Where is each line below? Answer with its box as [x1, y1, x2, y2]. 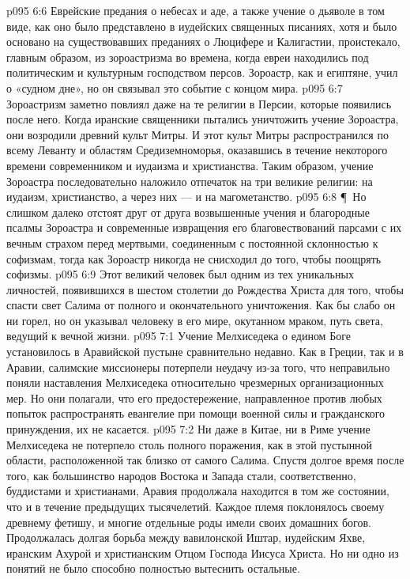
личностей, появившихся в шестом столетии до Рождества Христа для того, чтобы [6, 281, 404, 297]
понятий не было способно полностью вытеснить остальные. [6, 560, 300, 577]
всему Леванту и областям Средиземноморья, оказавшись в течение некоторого [6, 142, 388, 158]
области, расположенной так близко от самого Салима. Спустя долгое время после [6, 452, 404, 468]
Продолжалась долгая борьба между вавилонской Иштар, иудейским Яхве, [6, 529, 366, 546]
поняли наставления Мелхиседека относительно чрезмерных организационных [6, 374, 384, 391]
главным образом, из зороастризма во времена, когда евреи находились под [6, 48, 369, 65]
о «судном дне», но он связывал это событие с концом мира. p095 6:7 [6, 79, 343, 96]
